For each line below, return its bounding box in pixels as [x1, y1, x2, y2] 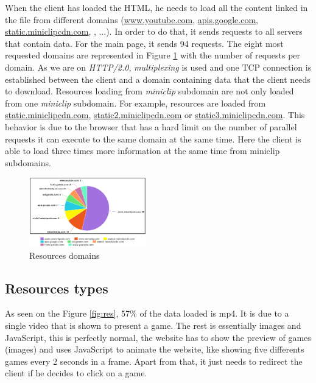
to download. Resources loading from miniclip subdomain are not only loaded [5, 85, 294, 97]
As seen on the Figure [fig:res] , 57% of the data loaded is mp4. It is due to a [5, 307, 289, 320]
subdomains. [5, 156, 52, 169]
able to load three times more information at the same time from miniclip [5, 144, 280, 157]
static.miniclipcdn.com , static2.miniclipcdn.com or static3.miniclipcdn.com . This [5, 108, 305, 121]
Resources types [5, 278, 108, 297]
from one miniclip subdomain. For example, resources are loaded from [5, 96, 266, 109]
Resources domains [29, 248, 100, 261]
